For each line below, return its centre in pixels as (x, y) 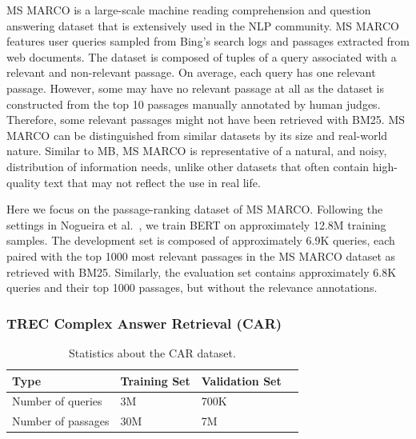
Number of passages (61, 421)
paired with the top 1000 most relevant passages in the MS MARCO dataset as (201, 255)
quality (24, 182)
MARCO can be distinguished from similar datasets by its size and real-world (197, 135)
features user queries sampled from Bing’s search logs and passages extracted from (208, 41)
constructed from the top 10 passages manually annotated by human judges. (194, 104)
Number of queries (57, 401)
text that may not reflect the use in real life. (152, 182)
